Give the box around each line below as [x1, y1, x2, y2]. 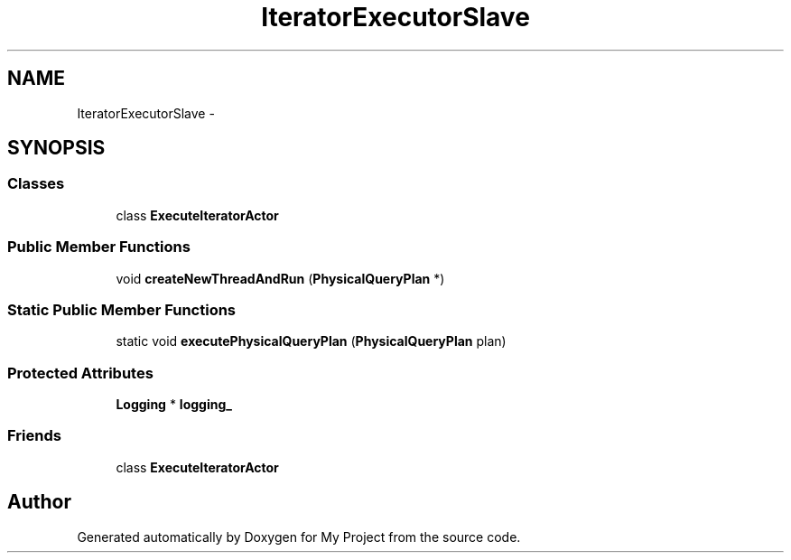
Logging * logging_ [116, 397, 232, 413]
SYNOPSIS [7, 136, 106, 160]
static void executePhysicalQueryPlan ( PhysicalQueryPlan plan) [116, 333, 507, 350]
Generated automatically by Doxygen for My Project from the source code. [77, 528, 521, 545]
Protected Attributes [7, 363, 154, 382]
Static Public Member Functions [7, 300, 237, 319]
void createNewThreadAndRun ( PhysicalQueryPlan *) [116, 270, 445, 286]
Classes [7, 174, 65, 193]
